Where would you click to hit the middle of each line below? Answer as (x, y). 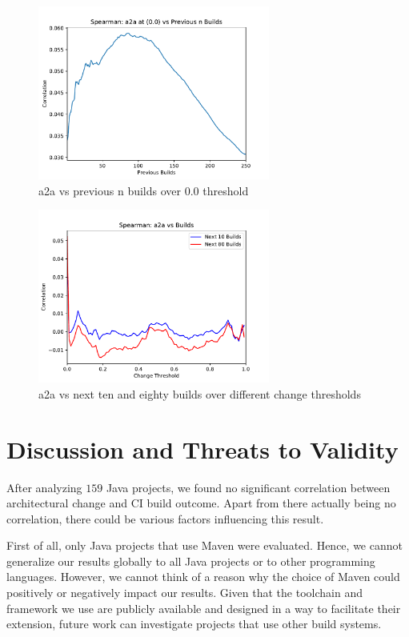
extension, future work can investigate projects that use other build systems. (194, 624)
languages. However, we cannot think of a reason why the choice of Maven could (203, 577)
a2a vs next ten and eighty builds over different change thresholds (200, 393)
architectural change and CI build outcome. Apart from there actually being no (201, 503)
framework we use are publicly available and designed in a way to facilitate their (204, 608)
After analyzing (44, 487)
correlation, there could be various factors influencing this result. (165, 518)
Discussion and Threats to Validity (202, 449)
